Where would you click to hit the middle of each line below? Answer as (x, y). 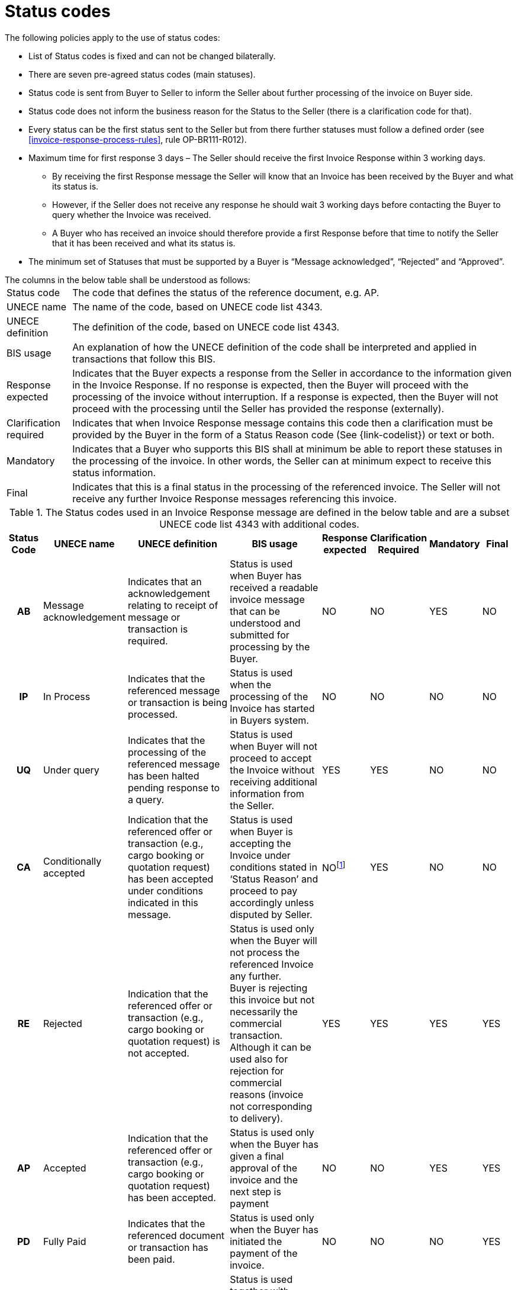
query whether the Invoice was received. (132, 214)
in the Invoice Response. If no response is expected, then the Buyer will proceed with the (271, 385)
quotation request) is (174, 1041)
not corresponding (271, 1106)
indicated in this (163, 902)
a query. (146, 799)
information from (267, 793)
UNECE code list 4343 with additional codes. (259, 524)
